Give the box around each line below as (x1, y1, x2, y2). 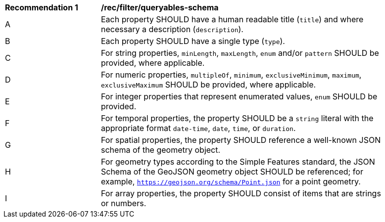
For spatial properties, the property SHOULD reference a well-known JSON (101, 135, 381, 145)
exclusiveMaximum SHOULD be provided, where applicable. (101, 80, 316, 89)
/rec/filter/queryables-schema (101, 2, 219, 12)
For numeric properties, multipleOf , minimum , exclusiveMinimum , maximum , (101, 70, 362, 80)
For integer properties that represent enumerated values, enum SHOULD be (101, 91, 378, 101)
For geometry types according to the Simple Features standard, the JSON (101, 157, 375, 167)
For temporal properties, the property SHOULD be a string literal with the (101, 113, 374, 123)
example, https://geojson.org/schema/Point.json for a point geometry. (101, 177, 361, 186)
